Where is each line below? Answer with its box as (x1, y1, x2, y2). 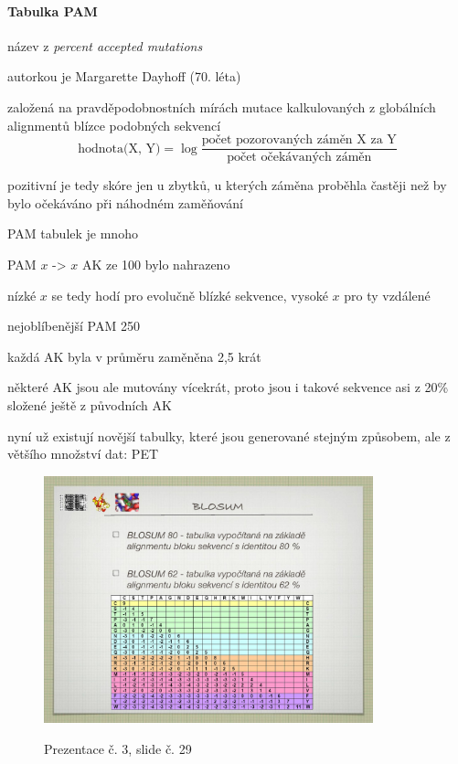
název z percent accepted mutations (7, 36, 203, 55)
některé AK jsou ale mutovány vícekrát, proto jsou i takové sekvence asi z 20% (7, 377, 449, 397)
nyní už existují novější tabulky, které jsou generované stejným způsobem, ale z (7, 426, 451, 445)
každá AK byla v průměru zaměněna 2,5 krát (7, 346, 261, 366)
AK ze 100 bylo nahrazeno (81, 255, 230, 274)
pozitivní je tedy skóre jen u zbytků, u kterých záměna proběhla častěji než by (7, 175, 447, 195)
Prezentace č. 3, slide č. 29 (44, 738, 192, 758)
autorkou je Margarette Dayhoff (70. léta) (7, 67, 241, 86)
